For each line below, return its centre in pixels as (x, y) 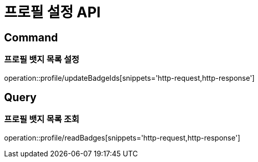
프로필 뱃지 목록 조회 (42, 119)
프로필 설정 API (52, 12)
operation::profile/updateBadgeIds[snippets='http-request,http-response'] (130, 78)
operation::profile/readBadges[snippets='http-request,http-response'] (122, 137)
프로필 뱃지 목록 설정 (42, 60)
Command (31, 37)
